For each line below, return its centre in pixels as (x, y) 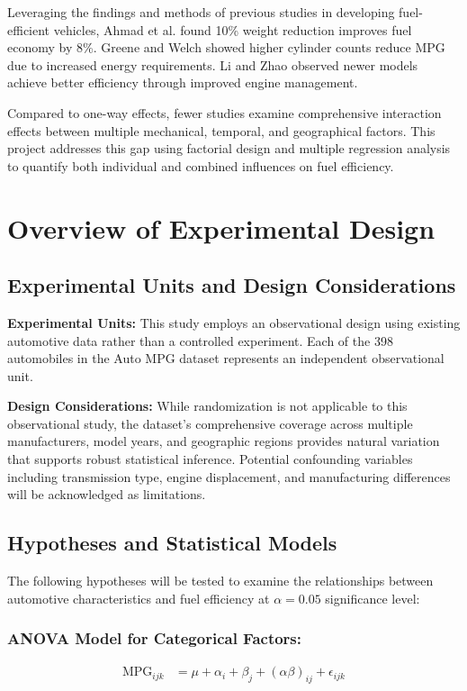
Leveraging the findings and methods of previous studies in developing (201, 12)
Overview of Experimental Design (221, 227)
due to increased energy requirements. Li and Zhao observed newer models (213, 64)
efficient (29, 29)
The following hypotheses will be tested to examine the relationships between (220, 581)
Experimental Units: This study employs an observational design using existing (234, 322)
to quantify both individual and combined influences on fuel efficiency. (201, 165)
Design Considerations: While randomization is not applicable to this (207, 406)
